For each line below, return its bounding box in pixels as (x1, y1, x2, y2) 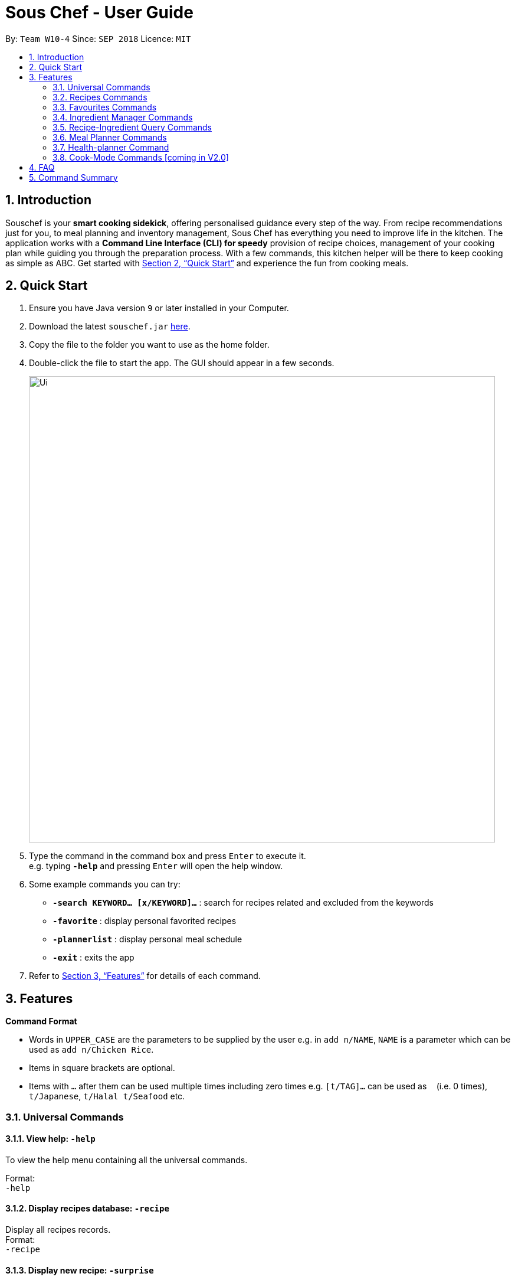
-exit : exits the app (53, 952, 135, 963)
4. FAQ (29, 162, 55, 172)
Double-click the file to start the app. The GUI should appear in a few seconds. (29, 358, 334, 368)
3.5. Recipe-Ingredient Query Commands (53, 122, 212, 132)
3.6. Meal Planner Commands (53, 132, 167, 142)
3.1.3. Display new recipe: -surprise (5, 1265, 154, 1275)
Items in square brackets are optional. (29, 1063, 175, 1073)
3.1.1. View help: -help (5, 1134, 96, 1144)
